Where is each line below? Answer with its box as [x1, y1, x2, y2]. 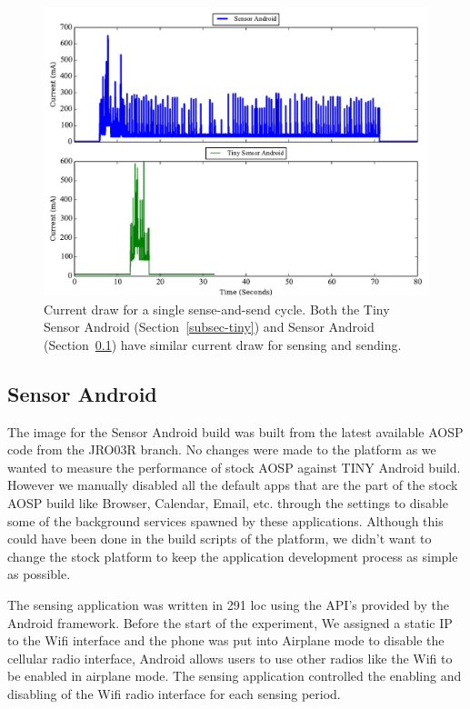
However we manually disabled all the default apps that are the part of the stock [7, 475, 458, 494]
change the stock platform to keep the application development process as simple [7, 546, 458, 565]
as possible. [7, 564, 71, 584]
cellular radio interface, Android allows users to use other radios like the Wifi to [7, 648, 453, 667]
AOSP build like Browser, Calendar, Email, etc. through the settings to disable [7, 493, 448, 512]
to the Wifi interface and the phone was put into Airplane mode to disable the [7, 631, 445, 650]
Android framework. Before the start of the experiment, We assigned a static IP [7, 613, 453, 632]
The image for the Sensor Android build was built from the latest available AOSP [7, 422, 464, 441]
